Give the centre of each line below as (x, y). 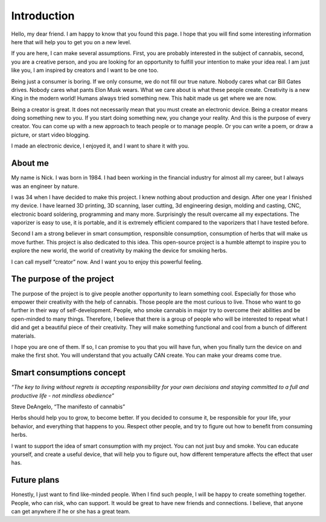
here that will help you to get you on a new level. (71, 42)
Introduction (43, 16)
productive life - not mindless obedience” (63, 396)
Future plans (35, 480)
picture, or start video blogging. (50, 135)
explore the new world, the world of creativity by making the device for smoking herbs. (119, 250)
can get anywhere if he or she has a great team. (71, 512)
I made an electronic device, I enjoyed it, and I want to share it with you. (100, 146)
